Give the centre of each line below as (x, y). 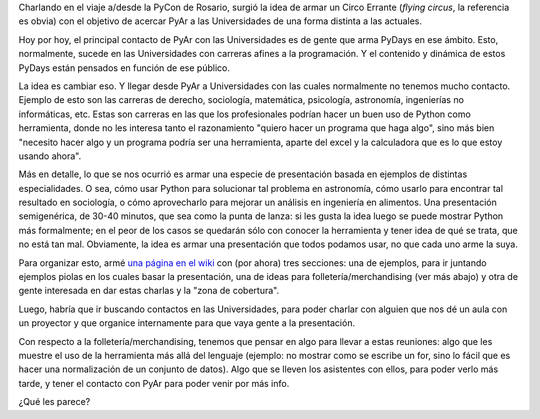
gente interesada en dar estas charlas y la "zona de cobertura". (149, 291)
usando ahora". (50, 156)
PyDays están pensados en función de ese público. (124, 67)
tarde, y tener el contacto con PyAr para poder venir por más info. (154, 383)
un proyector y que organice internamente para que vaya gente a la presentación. (186, 323)
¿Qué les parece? (54, 402)
